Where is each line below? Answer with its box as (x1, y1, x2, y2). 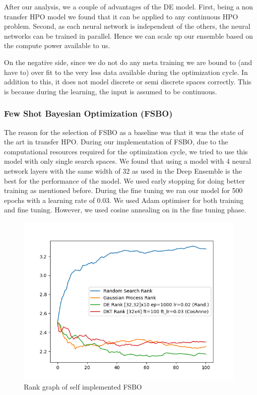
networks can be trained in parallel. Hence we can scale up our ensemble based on (4, 30, 253, 41)
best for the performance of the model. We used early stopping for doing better (4, 175, 245, 186)
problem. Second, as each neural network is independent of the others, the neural (4, 21, 251, 31)
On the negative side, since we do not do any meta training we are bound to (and (4, 57, 252, 67)
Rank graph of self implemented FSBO (24, 381, 142, 392)
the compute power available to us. (4, 40, 110, 51)
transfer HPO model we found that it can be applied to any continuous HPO (4, 11, 238, 21)
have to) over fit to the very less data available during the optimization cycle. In (4, 66, 248, 77)
